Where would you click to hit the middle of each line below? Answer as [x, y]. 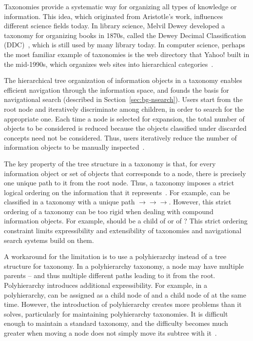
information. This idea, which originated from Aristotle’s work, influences [114, 16]
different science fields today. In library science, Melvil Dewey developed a [115, 26]
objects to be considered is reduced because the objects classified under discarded [125, 128]
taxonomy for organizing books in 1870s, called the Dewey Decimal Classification [125, 35]
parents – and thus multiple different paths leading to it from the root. [110, 275]
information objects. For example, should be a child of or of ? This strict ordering [126, 221]
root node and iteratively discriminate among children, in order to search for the [124, 109]
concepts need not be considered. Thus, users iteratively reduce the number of [120, 137]
